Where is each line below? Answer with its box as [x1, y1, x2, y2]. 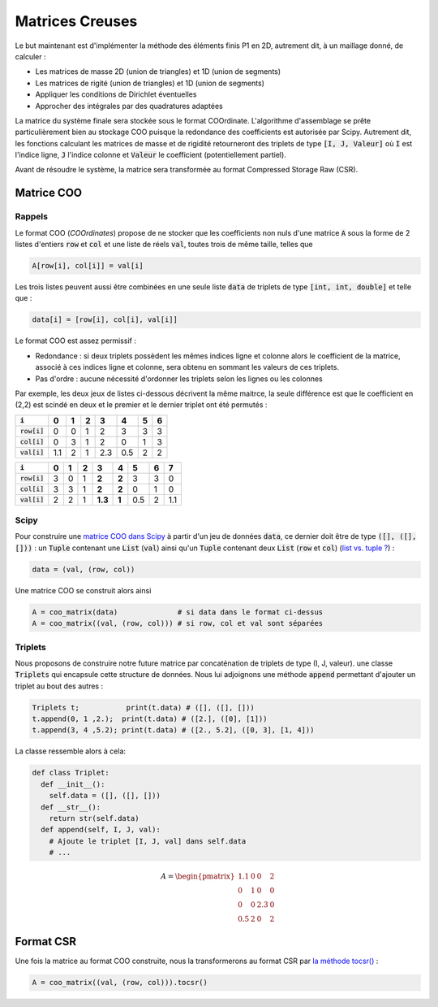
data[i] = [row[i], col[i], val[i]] [32, 315, 178, 324]
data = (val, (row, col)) [32, 565, 135, 574]
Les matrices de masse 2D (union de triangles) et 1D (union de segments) [35, 67, 281, 76]
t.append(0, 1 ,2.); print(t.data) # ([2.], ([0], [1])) [32, 714, 268, 723]
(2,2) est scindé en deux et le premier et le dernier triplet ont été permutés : [15, 400, 268, 410]
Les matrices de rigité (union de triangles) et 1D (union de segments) [35, 78, 265, 88]
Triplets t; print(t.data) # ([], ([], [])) [32, 703, 255, 712]
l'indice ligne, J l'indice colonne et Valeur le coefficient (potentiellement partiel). [15, 150, 287, 160]
